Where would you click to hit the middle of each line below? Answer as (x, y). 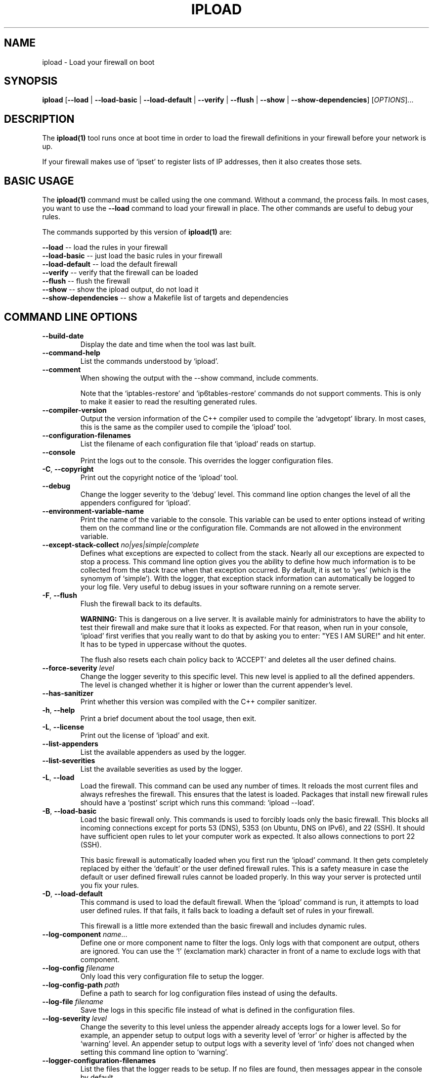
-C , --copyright (68, 469)
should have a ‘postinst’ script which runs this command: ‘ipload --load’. (197, 802)
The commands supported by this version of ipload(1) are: (137, 232)
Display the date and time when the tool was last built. (168, 344)
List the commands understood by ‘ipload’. (149, 361)
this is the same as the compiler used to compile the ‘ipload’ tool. (186, 427)
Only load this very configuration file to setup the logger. (172, 976)
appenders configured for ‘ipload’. (136, 502)
